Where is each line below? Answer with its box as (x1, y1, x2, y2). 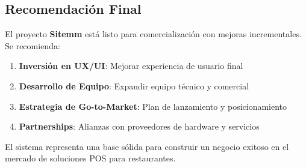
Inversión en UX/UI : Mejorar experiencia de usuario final (19, 59, 243, 72)
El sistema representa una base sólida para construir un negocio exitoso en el (5, 140, 289, 152)
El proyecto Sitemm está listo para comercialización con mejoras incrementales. (5, 28, 302, 40)
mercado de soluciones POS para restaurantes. (5, 152, 176, 164)
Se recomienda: (5, 39, 60, 52)
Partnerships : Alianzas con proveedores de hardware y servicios (19, 120, 260, 133)
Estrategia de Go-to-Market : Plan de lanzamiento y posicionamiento (19, 100, 287, 112)
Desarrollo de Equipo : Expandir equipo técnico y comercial (19, 79, 249, 92)
